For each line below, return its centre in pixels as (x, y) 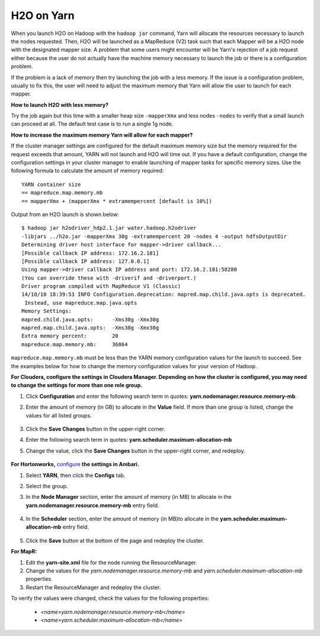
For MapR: (24, 552)
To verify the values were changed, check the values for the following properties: (110, 598)
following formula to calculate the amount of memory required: (87, 171)
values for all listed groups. (59, 415)
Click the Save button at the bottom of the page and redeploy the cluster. (115, 540)
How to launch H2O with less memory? (60, 105)
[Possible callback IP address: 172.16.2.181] (90, 253)
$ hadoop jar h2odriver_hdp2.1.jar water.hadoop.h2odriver (109, 228)
